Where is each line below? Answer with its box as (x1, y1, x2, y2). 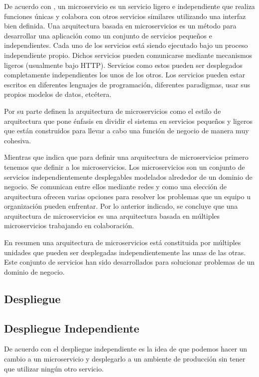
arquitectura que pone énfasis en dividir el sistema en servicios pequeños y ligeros (4, 115, 253, 126)
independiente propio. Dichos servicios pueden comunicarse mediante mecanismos (4, 49, 253, 60)
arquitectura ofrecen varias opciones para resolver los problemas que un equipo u (4, 191, 251, 201)
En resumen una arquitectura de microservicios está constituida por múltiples (4, 237, 241, 248)
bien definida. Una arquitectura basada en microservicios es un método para (4, 20, 237, 31)
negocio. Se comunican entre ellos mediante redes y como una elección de (4, 181, 227, 192)
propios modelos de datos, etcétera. (4, 89, 112, 99)
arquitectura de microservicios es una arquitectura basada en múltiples (4, 210, 220, 221)
